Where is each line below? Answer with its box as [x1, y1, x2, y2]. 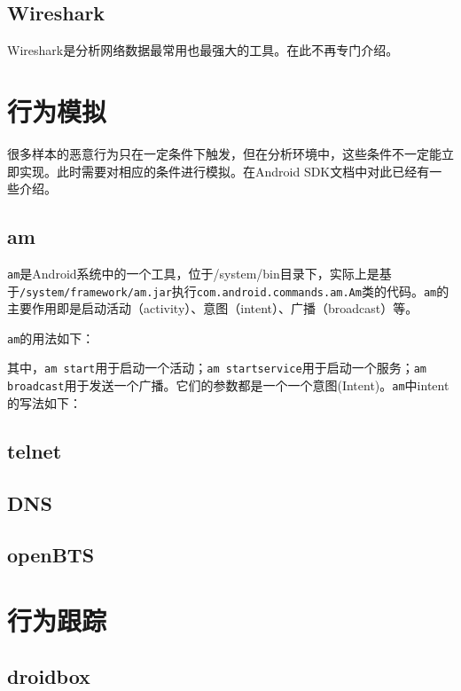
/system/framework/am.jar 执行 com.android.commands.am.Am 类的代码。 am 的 [20, 281, 449, 300]
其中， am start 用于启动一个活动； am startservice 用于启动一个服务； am [7, 358, 426, 377]
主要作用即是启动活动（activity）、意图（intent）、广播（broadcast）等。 [7, 299, 418, 318]
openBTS [7, 541, 95, 569]
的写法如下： [7, 393, 82, 412]
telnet [7, 436, 62, 464]
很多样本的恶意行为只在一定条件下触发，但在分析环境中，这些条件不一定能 [7, 144, 441, 162]
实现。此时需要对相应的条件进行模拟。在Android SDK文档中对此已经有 [19, 161, 430, 180]
